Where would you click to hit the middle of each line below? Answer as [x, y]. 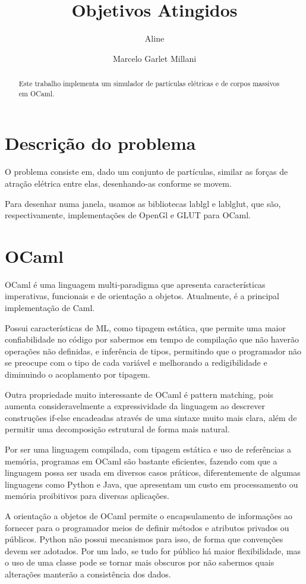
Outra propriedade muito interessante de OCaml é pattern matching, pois [139, 394]
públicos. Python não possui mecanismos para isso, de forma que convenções [144, 539]
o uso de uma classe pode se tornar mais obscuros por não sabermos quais [140, 562]
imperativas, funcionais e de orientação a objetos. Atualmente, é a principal [142, 296]
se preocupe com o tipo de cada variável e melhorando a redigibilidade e [136, 362]
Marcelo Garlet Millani [154, 58]
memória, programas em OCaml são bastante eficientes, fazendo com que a [141, 461]
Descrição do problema [100, 143]
